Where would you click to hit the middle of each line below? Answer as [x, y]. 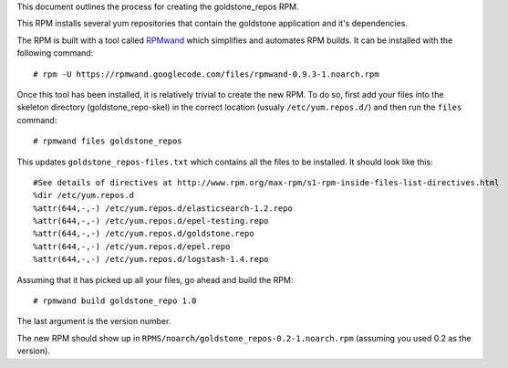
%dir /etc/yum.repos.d [84, 195]
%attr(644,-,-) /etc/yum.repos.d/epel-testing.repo [151, 221]
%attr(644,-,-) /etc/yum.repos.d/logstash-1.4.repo [151, 259]
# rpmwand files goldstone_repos [108, 141]
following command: [55, 53]
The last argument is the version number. [94, 321]
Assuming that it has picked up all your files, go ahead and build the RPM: [155, 279]
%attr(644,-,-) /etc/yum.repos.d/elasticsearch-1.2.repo [163, 208]
